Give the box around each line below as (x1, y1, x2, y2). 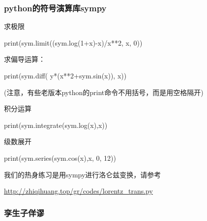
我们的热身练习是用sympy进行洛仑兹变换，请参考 (4, 169, 161, 179)
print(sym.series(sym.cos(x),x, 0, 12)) (4, 152, 116, 163)
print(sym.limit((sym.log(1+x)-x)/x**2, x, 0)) (4, 37, 143, 48)
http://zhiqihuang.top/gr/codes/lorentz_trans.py (4, 186, 153, 196)
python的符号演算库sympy (4, 1, 107, 14)
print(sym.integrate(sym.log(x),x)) (4, 120, 108, 130)
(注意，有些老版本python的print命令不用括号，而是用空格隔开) (4, 87, 204, 97)
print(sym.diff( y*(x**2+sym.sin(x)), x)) (4, 71, 127, 80)
